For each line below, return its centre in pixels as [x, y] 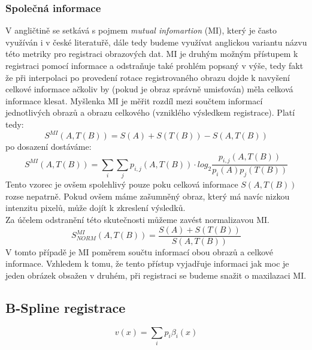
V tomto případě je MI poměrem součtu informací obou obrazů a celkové [140, 251]
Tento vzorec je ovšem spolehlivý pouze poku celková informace [122, 184]
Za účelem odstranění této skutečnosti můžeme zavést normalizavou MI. [137, 219]
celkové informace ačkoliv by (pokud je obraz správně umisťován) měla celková [149, 89]
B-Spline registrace [66, 307]
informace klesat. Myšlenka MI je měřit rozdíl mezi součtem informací [134, 100]
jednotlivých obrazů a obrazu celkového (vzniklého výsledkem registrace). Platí [150, 112]
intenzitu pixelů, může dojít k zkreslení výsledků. [96, 208]
